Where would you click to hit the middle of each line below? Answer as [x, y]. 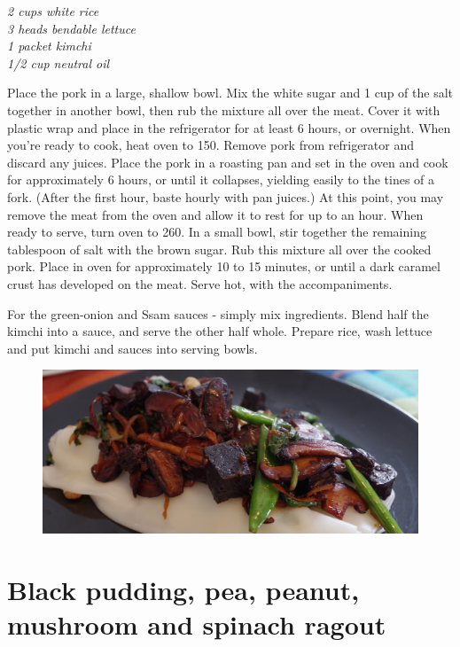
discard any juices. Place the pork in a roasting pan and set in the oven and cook [228, 162]
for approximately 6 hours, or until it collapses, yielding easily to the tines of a [221, 179]
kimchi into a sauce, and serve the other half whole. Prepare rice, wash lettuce [220, 331]
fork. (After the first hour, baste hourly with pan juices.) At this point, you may [226, 196]
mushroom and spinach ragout [197, 624]
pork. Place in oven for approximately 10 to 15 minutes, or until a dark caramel [224, 266]
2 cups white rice [53, 11]
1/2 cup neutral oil [58, 62]
